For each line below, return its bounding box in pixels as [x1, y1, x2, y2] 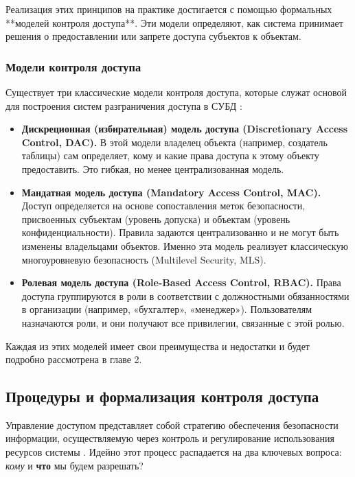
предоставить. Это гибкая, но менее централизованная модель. [21, 161, 284, 176]
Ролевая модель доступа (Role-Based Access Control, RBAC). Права [21, 275, 341, 290]
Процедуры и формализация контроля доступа [5, 386, 319, 407]
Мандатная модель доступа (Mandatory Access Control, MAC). [21, 185, 321, 199]
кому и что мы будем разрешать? [5, 458, 144, 472]
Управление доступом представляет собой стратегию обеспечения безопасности [5, 417, 339, 432]
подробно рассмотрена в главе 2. [5, 352, 142, 367]
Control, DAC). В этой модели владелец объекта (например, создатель [21, 135, 328, 149]
